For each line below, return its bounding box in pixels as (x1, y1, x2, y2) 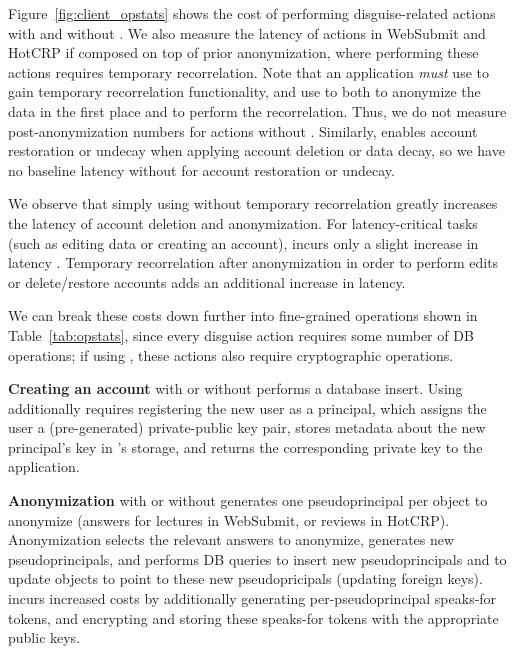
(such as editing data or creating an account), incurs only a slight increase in (8, 232, 479, 253)
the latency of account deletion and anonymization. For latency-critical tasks (8, 212, 478, 233)
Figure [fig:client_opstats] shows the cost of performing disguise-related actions (8, 3, 496, 23)
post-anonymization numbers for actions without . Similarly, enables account (8, 120, 478, 141)
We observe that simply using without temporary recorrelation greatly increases (8, 193, 498, 214)
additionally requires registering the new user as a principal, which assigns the (8, 397, 487, 418)
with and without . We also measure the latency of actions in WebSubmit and (8, 22, 486, 43)
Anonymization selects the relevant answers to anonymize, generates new (8, 529, 455, 550)
